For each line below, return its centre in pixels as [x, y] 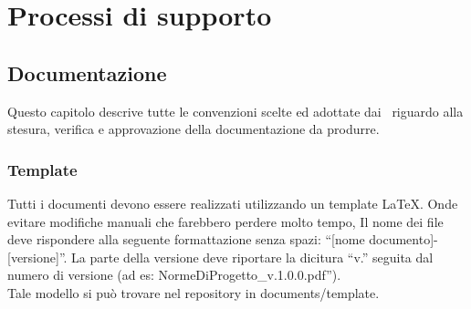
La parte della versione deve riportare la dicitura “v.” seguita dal [252, 257]
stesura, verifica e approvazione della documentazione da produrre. [194, 129]
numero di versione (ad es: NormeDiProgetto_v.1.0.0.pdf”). [174, 275]
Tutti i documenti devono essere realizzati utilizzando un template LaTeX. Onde [233, 203]
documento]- [403, 239]
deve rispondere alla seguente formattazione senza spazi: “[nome [186, 239]
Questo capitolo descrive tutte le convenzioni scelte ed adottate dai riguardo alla [235, 111]
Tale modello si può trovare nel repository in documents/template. [194, 292]
